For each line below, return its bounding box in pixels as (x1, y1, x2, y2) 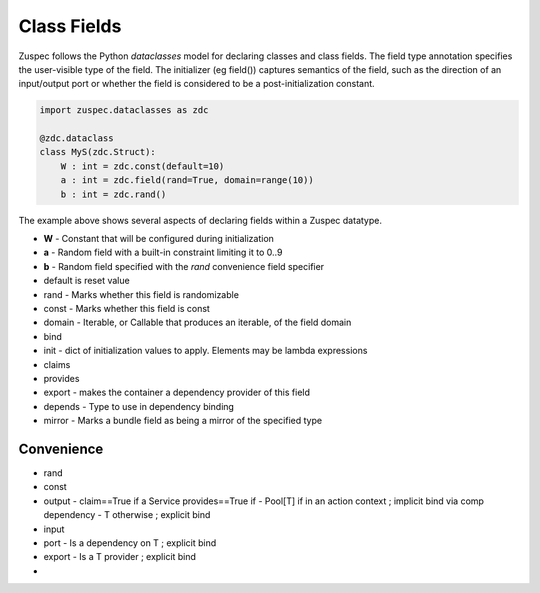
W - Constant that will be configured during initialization (43, 233, 275, 245)
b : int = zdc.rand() (60, 188, 167, 200)
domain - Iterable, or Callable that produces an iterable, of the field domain (43, 316, 352, 329)
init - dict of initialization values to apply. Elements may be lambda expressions (43, 345, 368, 357)
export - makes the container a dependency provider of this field (43, 386, 310, 399)
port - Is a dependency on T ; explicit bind (43, 536, 217, 549)
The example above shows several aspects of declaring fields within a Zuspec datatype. (18, 214, 382, 226)
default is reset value (43, 275, 130, 287)
